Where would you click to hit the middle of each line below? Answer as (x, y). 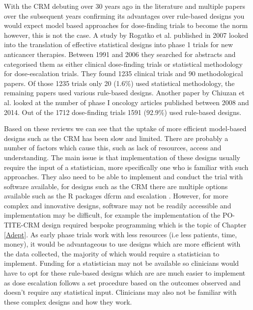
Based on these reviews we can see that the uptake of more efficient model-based (125, 128)
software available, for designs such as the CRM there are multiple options (116, 186)
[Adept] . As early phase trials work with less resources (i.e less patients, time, (121, 234)
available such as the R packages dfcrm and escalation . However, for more (116, 196)
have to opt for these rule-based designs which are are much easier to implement (125, 273)
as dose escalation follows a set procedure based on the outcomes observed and (122, 282)
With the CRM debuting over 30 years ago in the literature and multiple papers (125, 6)
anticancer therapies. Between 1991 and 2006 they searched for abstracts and (120, 54)
